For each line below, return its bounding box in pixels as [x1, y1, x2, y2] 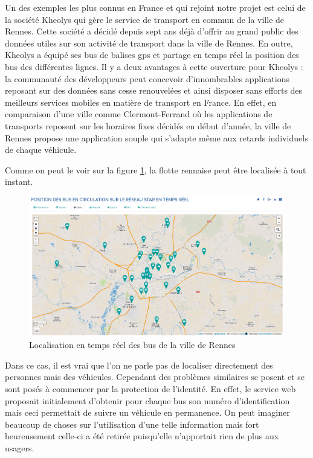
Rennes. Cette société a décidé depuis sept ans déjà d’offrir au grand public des [5, 25, 298, 37]
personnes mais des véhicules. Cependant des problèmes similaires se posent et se [5, 370, 305, 383]
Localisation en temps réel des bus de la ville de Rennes [29, 338, 236, 351]
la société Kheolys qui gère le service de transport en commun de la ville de [5, 13, 285, 25]
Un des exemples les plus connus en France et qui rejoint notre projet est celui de [5, 1, 306, 13]
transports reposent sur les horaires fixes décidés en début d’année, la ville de [5, 119, 291, 132]
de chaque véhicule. [5, 143, 77, 156]
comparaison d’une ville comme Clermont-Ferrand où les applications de [5, 108, 273, 120]
